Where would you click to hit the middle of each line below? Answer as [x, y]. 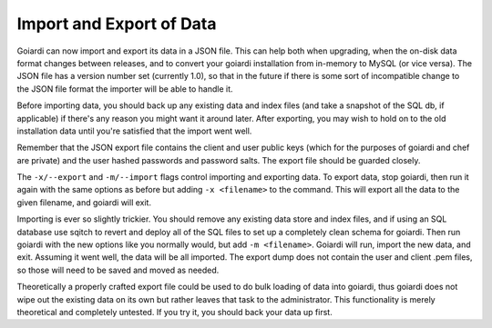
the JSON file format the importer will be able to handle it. [125, 89]
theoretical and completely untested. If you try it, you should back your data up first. [174, 312]
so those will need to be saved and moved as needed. [118, 270]
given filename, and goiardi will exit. [84, 202]
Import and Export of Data [117, 24]
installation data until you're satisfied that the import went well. [134, 131]
